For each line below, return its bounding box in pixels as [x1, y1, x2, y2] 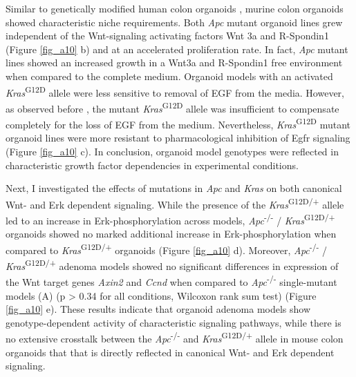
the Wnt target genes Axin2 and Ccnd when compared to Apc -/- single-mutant [6, 273, 337, 289]
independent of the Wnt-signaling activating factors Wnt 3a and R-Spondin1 [6, 28, 329, 43]
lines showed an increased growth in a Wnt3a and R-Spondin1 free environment [6, 55, 343, 70]
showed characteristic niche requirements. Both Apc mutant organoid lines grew [6, 14, 343, 29]
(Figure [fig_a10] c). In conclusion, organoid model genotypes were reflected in [6, 144, 339, 158]
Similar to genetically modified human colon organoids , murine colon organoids [6, 1, 344, 15]
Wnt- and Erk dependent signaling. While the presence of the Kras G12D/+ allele [6, 195, 344, 211]
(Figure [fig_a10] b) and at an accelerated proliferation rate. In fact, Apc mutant [6, 41, 348, 56]
